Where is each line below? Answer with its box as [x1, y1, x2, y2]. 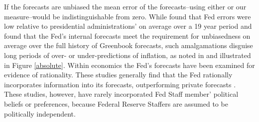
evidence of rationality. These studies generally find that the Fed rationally [4, 69, 233, 80]
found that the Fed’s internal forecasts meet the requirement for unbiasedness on [4, 30, 251, 41]
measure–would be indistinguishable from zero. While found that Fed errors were [4, 11, 251, 21]
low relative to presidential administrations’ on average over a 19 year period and [4, 21, 252, 31]
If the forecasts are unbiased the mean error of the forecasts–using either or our [4, 1, 247, 11]
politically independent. [4, 108, 76, 119]
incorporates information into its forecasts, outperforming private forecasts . [4, 79, 236, 89]
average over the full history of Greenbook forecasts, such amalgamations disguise [4, 40, 253, 51]
